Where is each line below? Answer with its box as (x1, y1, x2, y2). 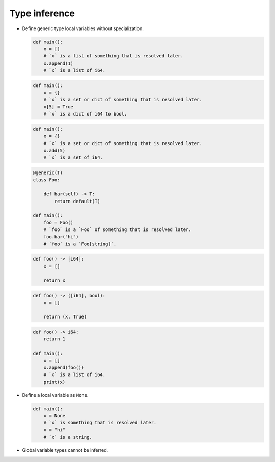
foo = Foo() (43, 219, 74, 225)
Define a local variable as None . (22, 392, 89, 398)
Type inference (9, 8, 75, 19)
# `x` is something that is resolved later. (43, 420, 157, 426)
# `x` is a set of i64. (43, 155, 103, 160)
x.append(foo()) (43, 364, 84, 370)
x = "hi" (43, 427, 66, 432)
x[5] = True (43, 104, 74, 109)
